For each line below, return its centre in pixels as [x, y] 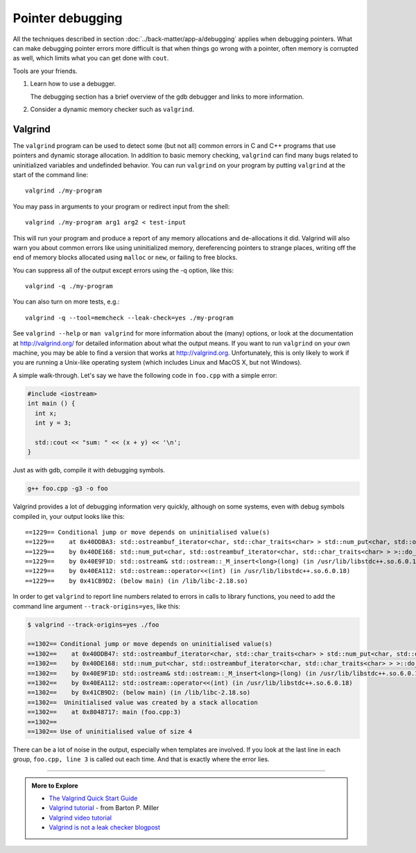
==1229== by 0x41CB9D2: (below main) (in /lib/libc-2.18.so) [137, 581]
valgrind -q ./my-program [69, 286]
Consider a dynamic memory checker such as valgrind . [112, 109]
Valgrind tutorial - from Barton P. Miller [104, 808]
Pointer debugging [68, 18]
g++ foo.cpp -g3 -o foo [68, 489]
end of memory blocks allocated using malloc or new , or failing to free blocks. [125, 258]
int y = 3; [53, 423]
